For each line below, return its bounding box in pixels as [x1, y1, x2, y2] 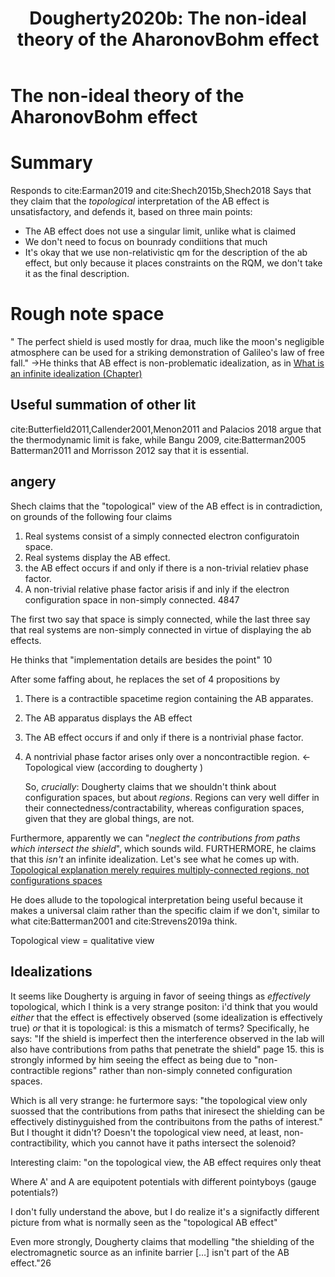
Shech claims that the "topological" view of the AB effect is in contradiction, [10, 500, 323, 512]
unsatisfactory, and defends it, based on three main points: [10, 206, 253, 218]
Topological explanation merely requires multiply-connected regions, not [10, 863, 310, 876]
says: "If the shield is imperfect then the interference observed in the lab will [10, 1032, 325, 1044]
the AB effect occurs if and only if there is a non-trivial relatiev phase [24, 562, 309, 574]
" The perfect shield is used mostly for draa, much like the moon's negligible [10, 336, 325, 348]
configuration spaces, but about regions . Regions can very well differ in [24, 791, 320, 803]
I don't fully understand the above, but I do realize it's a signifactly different [10, 1205, 320, 1217]
